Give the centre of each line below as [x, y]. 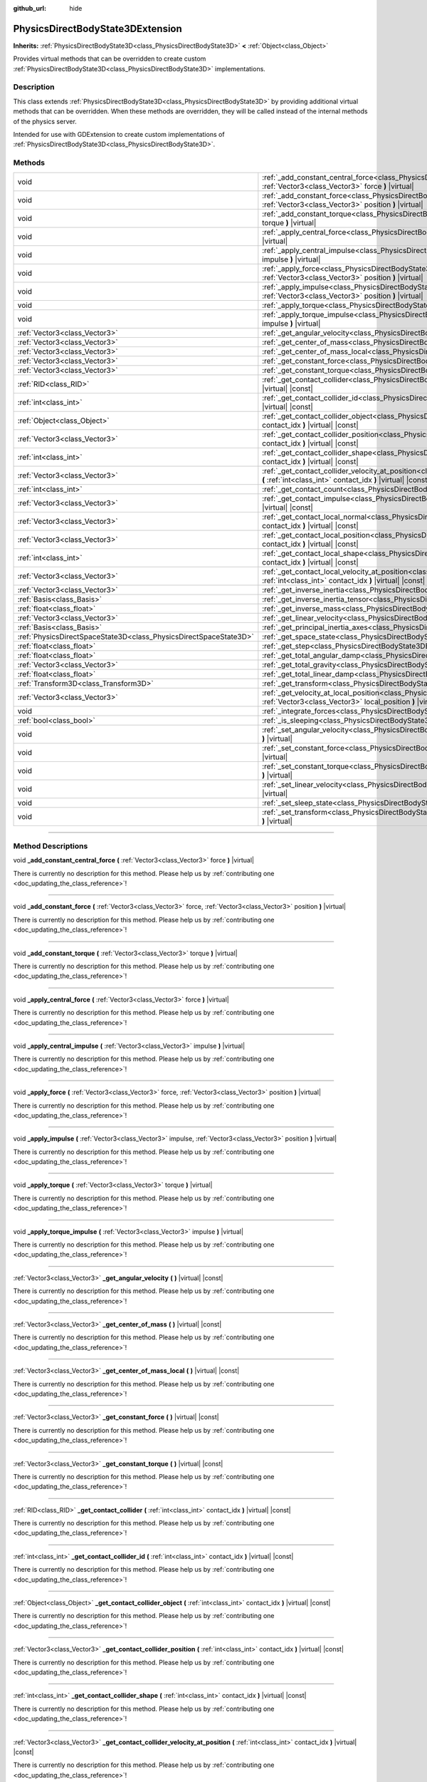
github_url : [30, 8]
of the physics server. [45, 121]
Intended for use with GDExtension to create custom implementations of [119, 134]
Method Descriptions [51, 846]
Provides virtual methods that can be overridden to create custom [110, 59]
